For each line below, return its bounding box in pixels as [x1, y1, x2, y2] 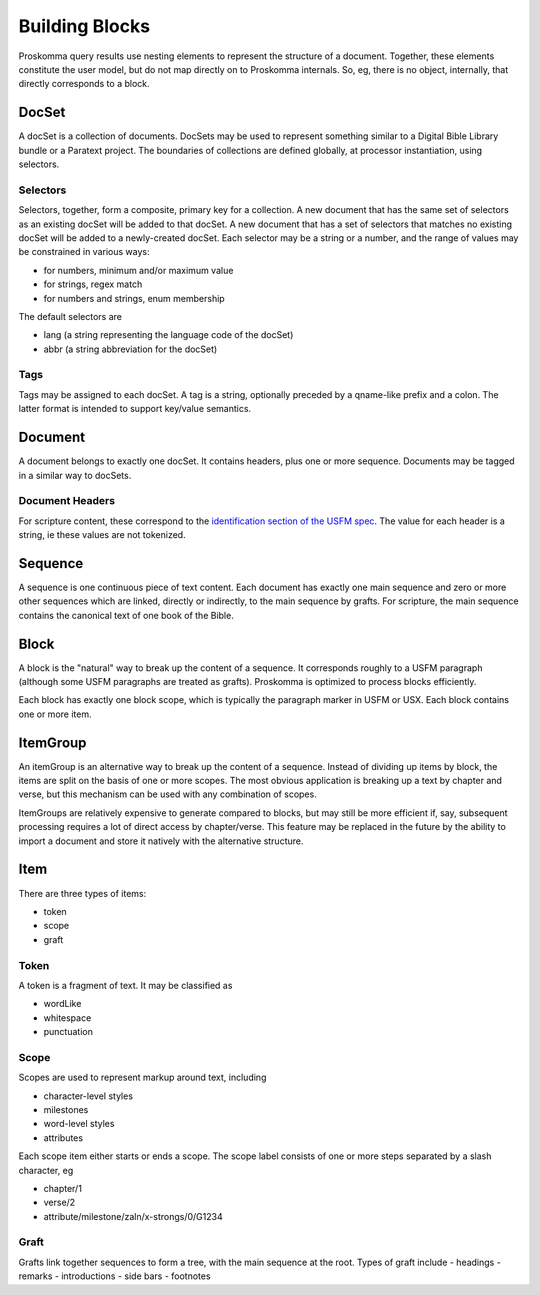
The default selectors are [18, 310, 122, 322]
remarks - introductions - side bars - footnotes [18, 1270, 211, 1282]
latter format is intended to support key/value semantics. [18, 403, 252, 415]
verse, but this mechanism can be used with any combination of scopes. [18, 788, 317, 800]
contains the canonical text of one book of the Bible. [18, 609, 234, 621]
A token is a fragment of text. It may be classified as [18, 979, 233, 991]
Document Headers [18, 494, 115, 508]
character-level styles [43, 1090, 134, 1102]
